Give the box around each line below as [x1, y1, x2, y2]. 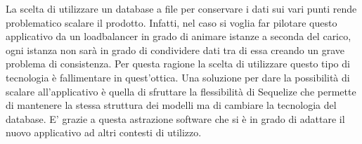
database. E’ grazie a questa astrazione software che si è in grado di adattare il [6, 111, 345, 126]
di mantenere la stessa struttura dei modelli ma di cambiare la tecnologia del [6, 98, 337, 112]
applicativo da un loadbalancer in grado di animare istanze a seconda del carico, [6, 29, 351, 44]
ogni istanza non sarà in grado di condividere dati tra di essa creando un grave [6, 42, 345, 57]
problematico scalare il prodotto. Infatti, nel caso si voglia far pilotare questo [6, 15, 337, 30]
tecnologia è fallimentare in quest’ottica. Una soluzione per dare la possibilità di [6, 70, 350, 84]
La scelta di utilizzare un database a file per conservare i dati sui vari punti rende [6, 1, 357, 15]
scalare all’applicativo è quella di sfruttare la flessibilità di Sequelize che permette [6, 84, 356, 98]
